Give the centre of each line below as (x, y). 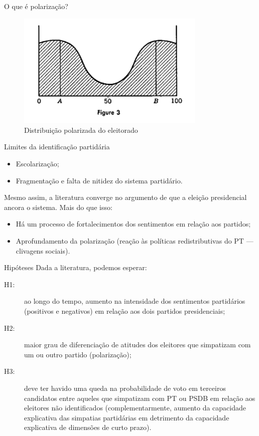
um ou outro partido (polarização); (78, 354)
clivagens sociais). (43, 250)
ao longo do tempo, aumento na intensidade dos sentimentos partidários (135, 301)
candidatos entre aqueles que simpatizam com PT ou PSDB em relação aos (140, 398)
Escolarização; (37, 163)
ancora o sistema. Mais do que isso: (58, 207)
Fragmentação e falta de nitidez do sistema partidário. (99, 180)
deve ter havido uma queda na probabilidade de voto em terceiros (125, 388)
